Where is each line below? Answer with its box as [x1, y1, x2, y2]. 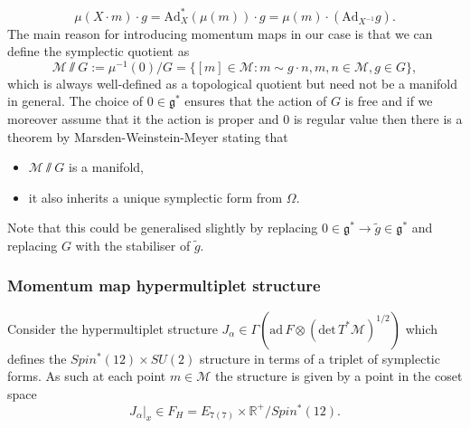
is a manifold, [69, 157, 144, 176]
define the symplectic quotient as [7, 42, 190, 61]
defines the [7, 348, 67, 367]
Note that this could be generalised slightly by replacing [7, 218, 318, 237]
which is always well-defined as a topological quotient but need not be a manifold [7, 73, 458, 92]
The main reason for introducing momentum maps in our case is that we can [7, 24, 433, 43]
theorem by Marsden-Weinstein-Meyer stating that [7, 127, 288, 146]
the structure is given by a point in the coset [215, 366, 463, 385]
